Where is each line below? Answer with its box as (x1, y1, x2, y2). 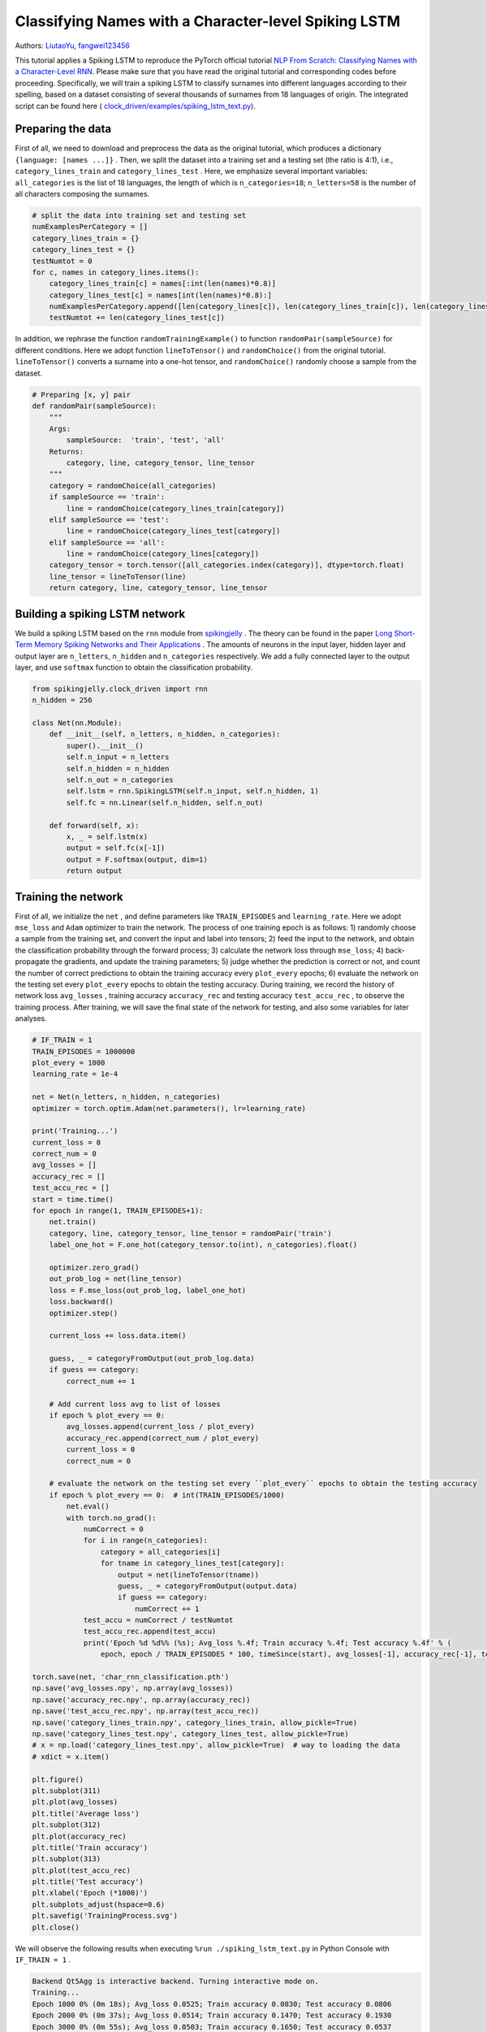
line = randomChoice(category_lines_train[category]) (66, 504, 285, 513)
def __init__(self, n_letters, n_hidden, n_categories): (49, 730, 281, 739)
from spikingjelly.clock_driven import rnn (32, 684, 209, 693)
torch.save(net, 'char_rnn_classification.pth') (32, 1673, 230, 1682)
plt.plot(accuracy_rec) (32, 1831, 127, 1841)
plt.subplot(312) (32, 1821, 101, 1830)
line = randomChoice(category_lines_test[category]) (66, 527, 281, 536)
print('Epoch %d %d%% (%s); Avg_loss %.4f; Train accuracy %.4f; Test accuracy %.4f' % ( (83, 1638, 452, 1648)
